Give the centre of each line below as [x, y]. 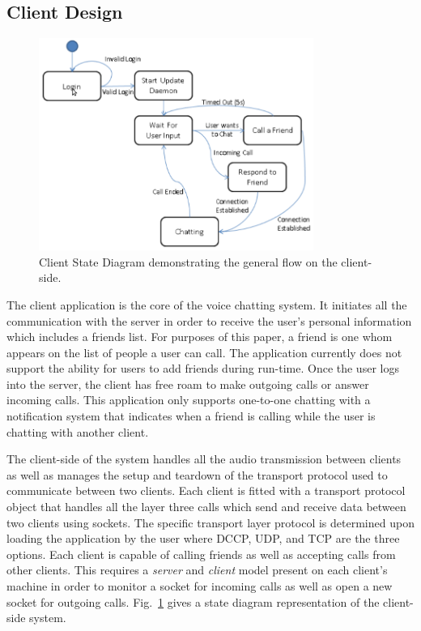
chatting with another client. [78, 431]
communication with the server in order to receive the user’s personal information [209, 320]
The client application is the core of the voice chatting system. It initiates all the [207, 304]
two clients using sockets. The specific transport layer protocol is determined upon [210, 522]
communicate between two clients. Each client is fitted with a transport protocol [206, 490]
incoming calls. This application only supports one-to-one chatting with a [189, 400]
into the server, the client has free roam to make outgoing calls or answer [188, 384]
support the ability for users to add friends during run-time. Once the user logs [203, 368]
